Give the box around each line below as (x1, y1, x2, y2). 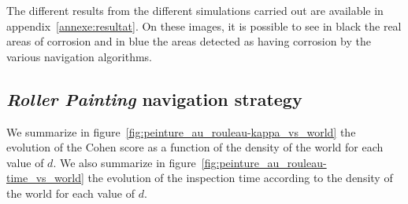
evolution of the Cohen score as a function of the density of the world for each (6, 139, 384, 155)
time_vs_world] (6, 169, 84, 186)
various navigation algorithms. (6, 48, 152, 64)
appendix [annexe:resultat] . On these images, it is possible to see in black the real (6, 17, 402, 34)
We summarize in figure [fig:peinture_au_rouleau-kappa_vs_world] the (6, 123, 356, 140)
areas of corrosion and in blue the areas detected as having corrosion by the (6, 33, 371, 49)
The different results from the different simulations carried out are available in (6, 2, 384, 18)
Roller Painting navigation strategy (6, 86, 302, 111)
